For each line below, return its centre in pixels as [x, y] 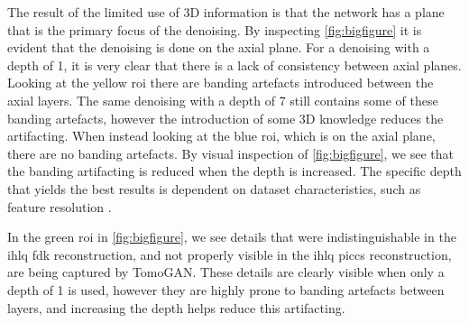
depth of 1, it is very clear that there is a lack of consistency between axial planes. [234, 65]
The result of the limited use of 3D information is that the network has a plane [226, 12]
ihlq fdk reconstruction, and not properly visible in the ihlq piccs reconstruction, [230, 254]
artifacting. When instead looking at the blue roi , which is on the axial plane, [221, 136]
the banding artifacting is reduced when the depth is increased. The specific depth [234, 171]
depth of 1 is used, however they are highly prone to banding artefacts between [226, 289]
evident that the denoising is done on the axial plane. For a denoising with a [219, 47]
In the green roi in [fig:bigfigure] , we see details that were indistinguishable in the [232, 237]
